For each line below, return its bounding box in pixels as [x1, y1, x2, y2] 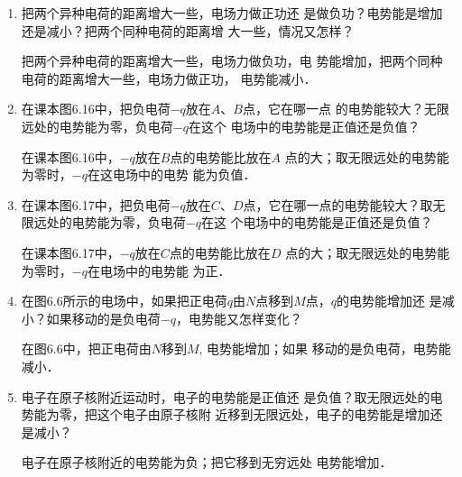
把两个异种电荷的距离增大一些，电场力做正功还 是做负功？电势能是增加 [21, 4, 443, 22]
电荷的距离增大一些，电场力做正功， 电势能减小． [21, 69, 317, 87]
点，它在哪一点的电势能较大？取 [243, 195, 433, 214]
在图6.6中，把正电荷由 [21, 339, 152, 358]
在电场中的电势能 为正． [87, 261, 231, 280]
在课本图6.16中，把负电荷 [21, 99, 171, 118]
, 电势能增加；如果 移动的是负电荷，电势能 [199, 339, 451, 358]
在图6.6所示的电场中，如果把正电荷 [21, 291, 227, 310]
